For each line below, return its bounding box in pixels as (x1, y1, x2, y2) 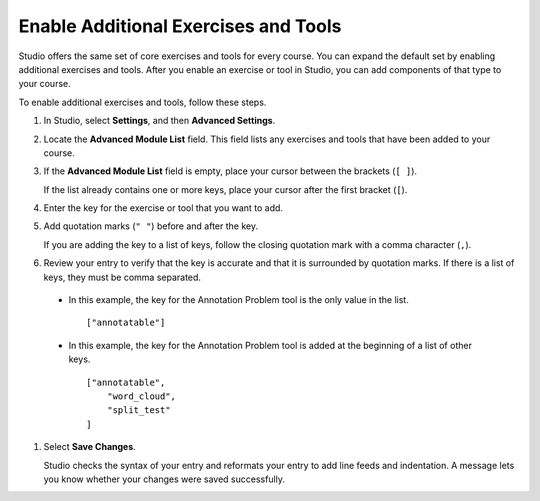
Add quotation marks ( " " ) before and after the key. (43, 220, 259, 232)
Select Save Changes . (43, 441, 137, 453)
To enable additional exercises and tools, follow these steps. (18, 96, 267, 108)
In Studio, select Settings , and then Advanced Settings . (43, 115, 276, 127)
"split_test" (106, 405, 171, 416)
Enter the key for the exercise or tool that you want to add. (43, 202, 284, 214)
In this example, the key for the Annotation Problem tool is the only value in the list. (68, 294, 409, 306)
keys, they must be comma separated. (43, 271, 202, 283)
